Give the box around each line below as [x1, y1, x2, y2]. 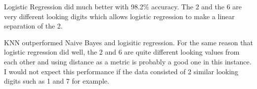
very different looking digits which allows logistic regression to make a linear [4, 11, 235, 21]
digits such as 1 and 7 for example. [4, 76, 109, 86]
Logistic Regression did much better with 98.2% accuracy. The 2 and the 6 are [4, 1, 242, 11]
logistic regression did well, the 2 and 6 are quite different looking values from [4, 47, 240, 57]
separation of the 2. [4, 21, 63, 31]
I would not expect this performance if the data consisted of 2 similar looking [4, 66, 239, 76]
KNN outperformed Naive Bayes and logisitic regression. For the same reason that [4, 37, 253, 47]
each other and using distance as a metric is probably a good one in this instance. [4, 56, 252, 66]
